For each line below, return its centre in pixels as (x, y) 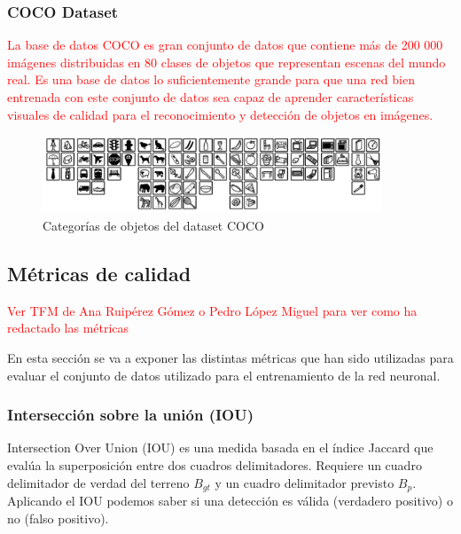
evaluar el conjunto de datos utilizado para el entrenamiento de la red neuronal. (224, 375)
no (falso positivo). (58, 518)
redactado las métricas (68, 328)
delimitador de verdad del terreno (98, 482)
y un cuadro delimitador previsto (305, 482)
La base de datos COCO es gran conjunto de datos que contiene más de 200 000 (225, 45)
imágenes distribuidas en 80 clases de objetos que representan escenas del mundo (227, 62)
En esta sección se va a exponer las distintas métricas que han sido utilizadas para (230, 357)
